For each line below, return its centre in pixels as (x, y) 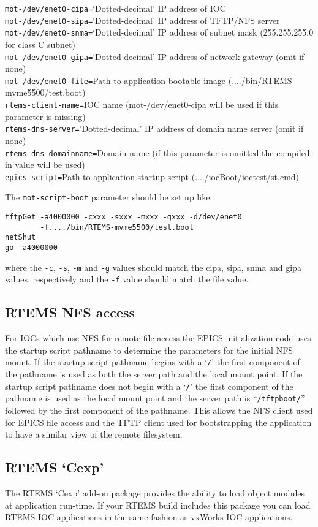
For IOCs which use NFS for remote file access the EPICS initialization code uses (158, 338)
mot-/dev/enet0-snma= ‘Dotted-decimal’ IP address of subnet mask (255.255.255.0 (159, 32)
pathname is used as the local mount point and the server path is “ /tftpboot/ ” (155, 398)
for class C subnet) (40, 44)
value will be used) (50, 165)
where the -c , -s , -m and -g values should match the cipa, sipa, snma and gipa (153, 267)
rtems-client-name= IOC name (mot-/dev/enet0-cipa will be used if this (142, 104)
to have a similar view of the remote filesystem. (94, 434)
